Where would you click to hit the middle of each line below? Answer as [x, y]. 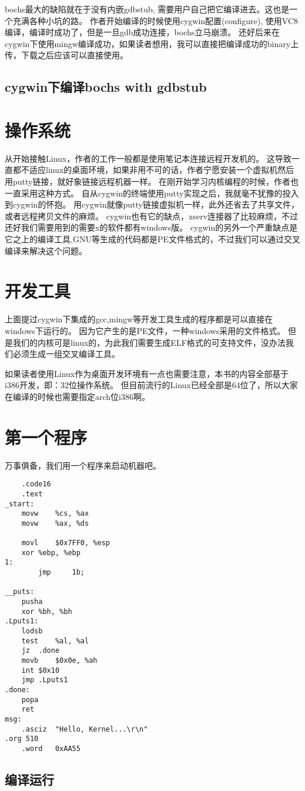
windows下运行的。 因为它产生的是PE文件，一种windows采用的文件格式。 [145, 330]
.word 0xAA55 [51, 748]
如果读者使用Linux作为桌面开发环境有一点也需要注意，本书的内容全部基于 [147, 373]
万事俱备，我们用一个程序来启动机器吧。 [83, 465]
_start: [20, 504]
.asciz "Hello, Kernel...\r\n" [85, 729]
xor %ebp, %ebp [51, 553]
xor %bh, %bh [47, 611]
